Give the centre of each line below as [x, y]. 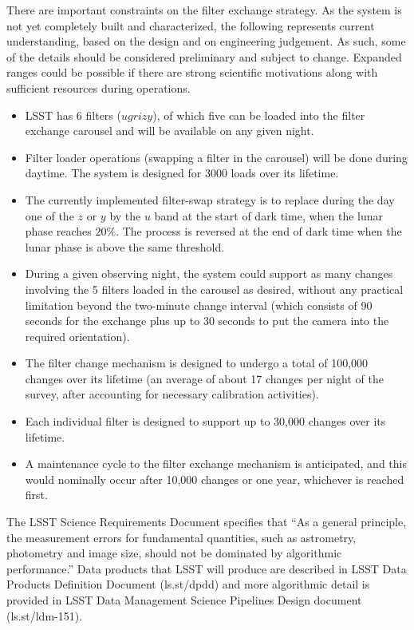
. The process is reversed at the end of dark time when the [259, 231]
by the [125, 215]
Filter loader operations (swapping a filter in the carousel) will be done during [216, 157]
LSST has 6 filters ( [73, 115]
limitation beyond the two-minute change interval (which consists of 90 [199, 305]
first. [36, 495]
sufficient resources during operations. [99, 87]
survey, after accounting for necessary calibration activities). [172, 394]
